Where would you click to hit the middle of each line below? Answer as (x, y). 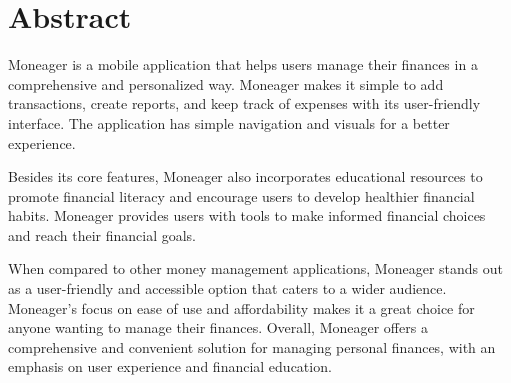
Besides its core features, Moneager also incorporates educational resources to (245, 176)
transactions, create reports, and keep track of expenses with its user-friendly (244, 103)
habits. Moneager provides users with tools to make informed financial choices (247, 215)
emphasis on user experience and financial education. (170, 366)
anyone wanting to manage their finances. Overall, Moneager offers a (218, 327)
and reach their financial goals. (102, 234)
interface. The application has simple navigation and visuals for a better (229, 122)
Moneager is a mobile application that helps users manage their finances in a (243, 64)
